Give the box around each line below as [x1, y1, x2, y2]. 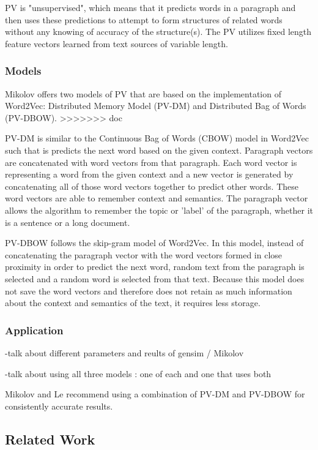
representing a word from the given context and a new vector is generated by [5, 168, 294, 181]
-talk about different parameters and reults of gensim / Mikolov [5, 346, 244, 359]
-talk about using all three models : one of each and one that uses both [5, 367, 272, 380]
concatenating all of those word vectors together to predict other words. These [5, 179, 299, 192]
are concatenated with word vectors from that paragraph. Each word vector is [5, 156, 297, 168]
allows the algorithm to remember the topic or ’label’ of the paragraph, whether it [5, 203, 313, 216]
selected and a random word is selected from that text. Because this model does [5, 272, 305, 285]
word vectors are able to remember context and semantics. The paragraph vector [5, 192, 308, 204]
